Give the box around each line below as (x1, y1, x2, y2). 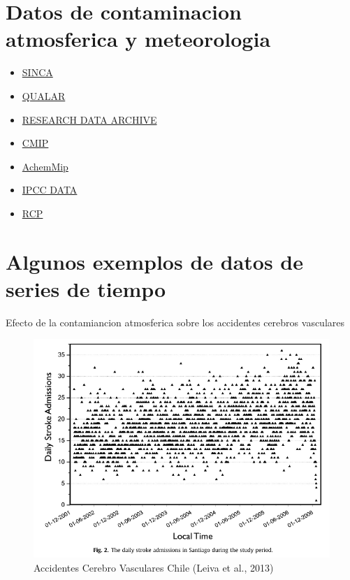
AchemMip (22, 159, 68, 173)
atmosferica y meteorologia (6, 24, 271, 53)
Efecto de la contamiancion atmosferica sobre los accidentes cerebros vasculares (6, 314, 345, 329)
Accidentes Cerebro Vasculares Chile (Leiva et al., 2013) (34, 560, 274, 574)
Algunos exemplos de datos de (6, 247, 303, 275)
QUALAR (22, 88, 66, 103)
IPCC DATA (22, 182, 78, 197)
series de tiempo (6, 274, 166, 303)
